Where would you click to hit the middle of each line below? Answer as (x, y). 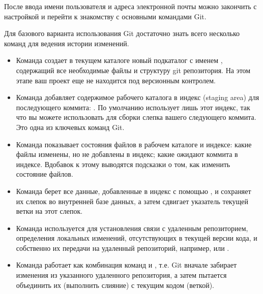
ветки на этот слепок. (49, 211)
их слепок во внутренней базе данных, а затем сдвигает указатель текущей (132, 201)
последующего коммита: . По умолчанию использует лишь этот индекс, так (133, 107)
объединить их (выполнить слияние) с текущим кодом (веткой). (115, 285)
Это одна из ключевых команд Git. (70, 127)
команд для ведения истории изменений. (67, 43)
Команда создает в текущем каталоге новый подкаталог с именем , (119, 60)
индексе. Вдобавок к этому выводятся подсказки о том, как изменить (123, 164)
